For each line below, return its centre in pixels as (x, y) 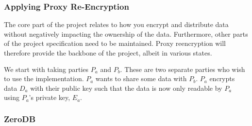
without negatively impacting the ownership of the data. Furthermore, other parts (126, 34)
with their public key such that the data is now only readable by (126, 88)
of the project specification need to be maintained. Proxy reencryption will (115, 43)
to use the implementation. (44, 78)
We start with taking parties (46, 69)
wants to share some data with (141, 78)
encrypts (222, 78)
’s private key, (50, 97)
